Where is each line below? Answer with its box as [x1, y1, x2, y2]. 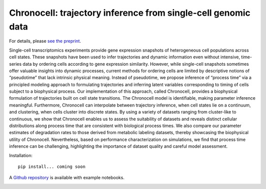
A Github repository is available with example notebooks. [9, 175, 125, 181]
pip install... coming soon [18, 163, 86, 169]
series [9, 61, 22, 67]
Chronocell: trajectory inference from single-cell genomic [9, 7, 251, 18]
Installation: [9, 152, 33, 158]
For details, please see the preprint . [9, 38, 81, 44]
